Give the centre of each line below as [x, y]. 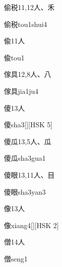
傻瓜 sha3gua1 [25, 158]
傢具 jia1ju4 [21, 91]
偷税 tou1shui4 [26, 24]
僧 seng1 [16, 258]
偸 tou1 [14, 57]
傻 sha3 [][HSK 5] [28, 125]
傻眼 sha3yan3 [25, 191]
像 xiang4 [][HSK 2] [31, 225]
